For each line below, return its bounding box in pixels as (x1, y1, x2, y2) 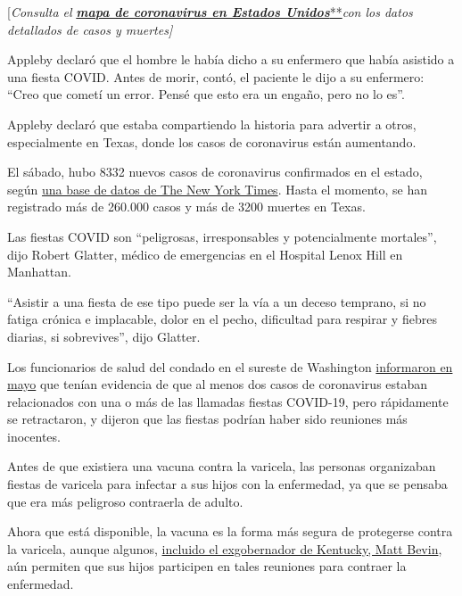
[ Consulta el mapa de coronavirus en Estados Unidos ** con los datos (7, 3, 413, 21)
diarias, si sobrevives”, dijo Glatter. (7, 327, 201, 345)
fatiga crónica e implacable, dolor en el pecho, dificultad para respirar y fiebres (7, 310, 437, 328)
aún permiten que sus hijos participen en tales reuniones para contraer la (7, 557, 407, 575)
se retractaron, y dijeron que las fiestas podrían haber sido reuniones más (7, 410, 408, 428)
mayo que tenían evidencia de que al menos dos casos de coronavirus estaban (7, 375, 428, 393)
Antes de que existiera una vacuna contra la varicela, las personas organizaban (7, 457, 436, 476)
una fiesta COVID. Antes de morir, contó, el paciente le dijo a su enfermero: (7, 67, 425, 86)
